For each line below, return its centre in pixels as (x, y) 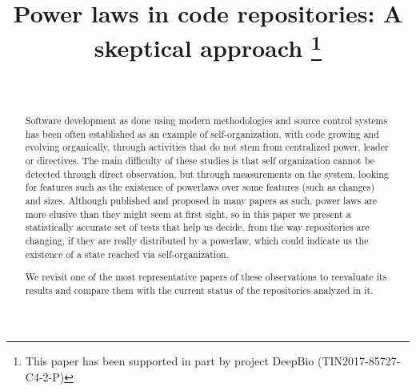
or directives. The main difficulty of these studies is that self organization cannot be (200, 160)
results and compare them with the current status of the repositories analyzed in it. (199, 290)
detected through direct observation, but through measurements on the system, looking (207, 173)
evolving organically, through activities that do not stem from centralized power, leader (207, 147)
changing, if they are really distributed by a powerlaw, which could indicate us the (197, 240)
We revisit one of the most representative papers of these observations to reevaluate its (206, 277)
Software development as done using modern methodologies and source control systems (206, 121)
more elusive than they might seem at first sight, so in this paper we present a (188, 214)
